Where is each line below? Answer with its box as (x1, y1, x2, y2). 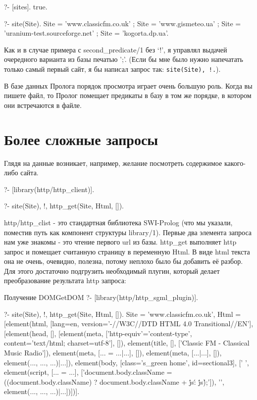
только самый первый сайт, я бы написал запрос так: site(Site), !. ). (4, 63, 221, 74)
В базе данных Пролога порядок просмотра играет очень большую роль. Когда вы (4, 80, 253, 91)
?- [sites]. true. (4, 1, 48, 11)
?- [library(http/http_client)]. (4, 184, 95, 194)
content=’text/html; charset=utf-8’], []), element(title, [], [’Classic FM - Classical (4, 338, 250, 348)
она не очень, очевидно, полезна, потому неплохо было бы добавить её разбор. (4, 256, 243, 266)
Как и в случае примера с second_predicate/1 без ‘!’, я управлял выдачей (4, 44, 227, 54)
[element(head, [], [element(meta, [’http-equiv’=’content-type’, (4, 328, 192, 338)
